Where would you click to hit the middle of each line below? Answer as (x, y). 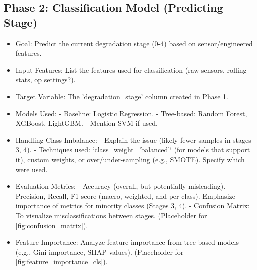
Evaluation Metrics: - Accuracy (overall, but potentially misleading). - (123, 186)
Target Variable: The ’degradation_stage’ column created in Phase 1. (122, 96)
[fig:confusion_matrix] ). (52, 225)
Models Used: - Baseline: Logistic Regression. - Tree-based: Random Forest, (131, 113)
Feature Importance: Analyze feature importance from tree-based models (127, 242)
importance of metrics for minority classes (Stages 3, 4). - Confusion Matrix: (133, 205)
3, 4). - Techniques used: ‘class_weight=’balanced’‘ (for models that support (133, 149)
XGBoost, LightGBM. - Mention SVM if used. (87, 123)
